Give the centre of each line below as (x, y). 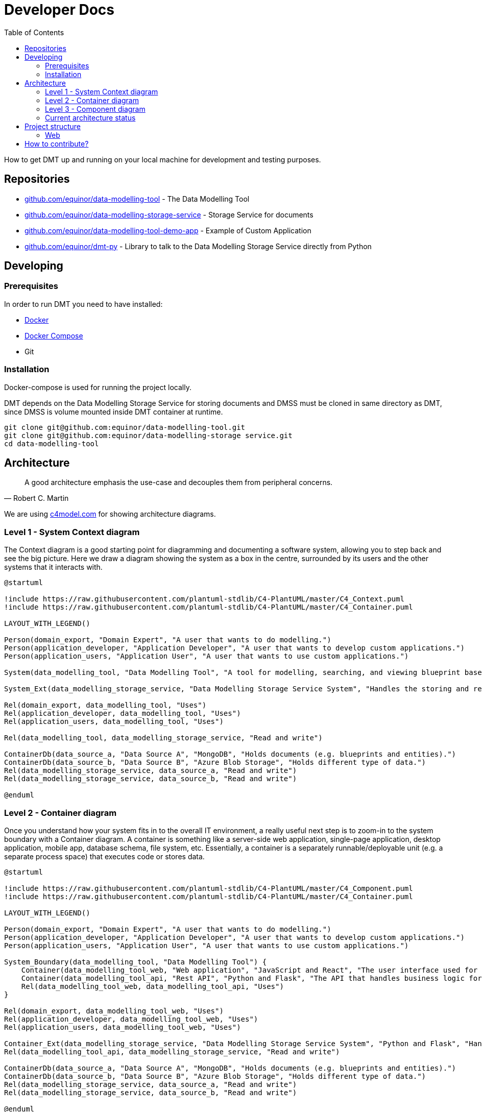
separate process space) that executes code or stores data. (104, 856)
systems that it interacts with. (53, 567)
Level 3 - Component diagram (95, 109)
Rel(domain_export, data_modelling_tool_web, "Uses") (114, 1011)
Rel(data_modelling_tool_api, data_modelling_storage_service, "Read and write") (172, 1051)
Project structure (53, 126)
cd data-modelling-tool (52, 443)
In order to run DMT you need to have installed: (83, 304)
